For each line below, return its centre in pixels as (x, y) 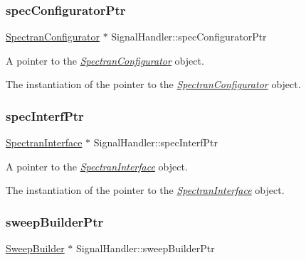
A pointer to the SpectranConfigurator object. (105, 60)
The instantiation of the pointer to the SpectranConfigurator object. (153, 84)
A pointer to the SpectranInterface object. (97, 166)
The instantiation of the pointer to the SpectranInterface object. (145, 190)
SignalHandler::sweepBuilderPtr (146, 248)
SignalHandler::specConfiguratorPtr (189, 37)
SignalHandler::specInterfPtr (156, 142)
